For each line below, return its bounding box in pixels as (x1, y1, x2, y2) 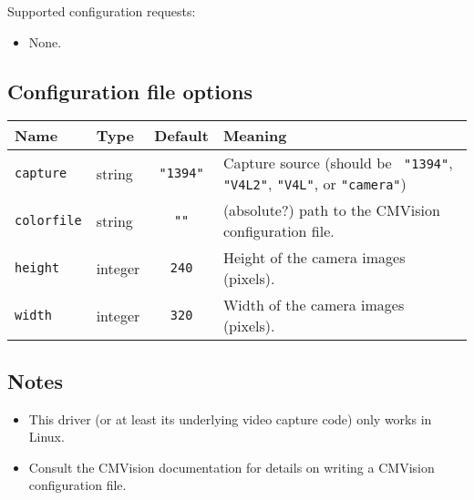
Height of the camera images (222, 247, 406, 269)
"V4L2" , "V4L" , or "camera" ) (222, 173, 407, 195)
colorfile (15, 213, 82, 229)
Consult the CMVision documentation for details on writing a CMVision (28, 457, 435, 476)
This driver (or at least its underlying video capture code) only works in (28, 409, 432, 428)
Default (154, 125, 209, 147)
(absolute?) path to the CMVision (222, 199, 440, 221)
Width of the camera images (222, 294, 405, 316)
